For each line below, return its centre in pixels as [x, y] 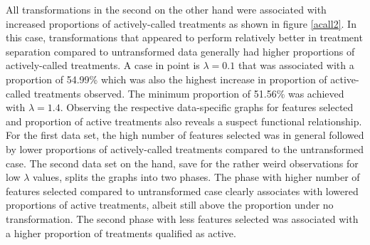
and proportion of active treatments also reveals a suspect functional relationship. [184, 121]
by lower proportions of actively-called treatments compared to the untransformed [185, 148]
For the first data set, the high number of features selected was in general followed [185, 135]
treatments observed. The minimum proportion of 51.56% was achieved [189, 93]
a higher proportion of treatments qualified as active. [121, 233]
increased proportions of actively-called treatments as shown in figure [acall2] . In [181, 23]
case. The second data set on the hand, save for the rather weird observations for [182, 163]
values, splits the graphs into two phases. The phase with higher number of [196, 177]
